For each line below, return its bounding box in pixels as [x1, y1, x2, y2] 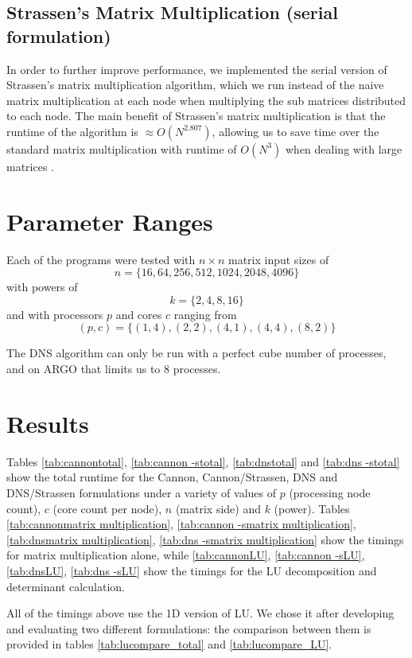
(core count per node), [52, 500, 162, 516]
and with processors [6, 306, 103, 322]
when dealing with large [286, 140, 402, 157]
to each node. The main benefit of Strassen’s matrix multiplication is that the [6, 107, 386, 124]
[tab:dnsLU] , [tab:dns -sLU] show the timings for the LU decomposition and [6, 562, 377, 578]
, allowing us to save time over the [212, 123, 379, 139]
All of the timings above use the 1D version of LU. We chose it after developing [6, 605, 395, 621]
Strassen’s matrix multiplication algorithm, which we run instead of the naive [6, 76, 384, 93]
